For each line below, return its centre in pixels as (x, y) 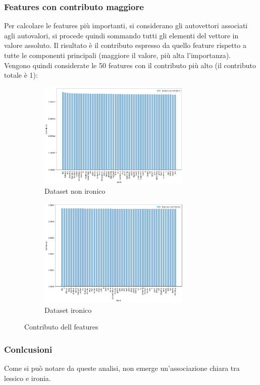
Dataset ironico (68, 310)
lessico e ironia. (28, 378)
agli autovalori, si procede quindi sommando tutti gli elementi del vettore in (121, 35)
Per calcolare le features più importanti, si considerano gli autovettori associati (126, 25)
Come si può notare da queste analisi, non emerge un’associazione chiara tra (122, 368)
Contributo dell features (61, 327)
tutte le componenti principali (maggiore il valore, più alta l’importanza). (117, 55)
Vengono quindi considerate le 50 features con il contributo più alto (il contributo (130, 65)
